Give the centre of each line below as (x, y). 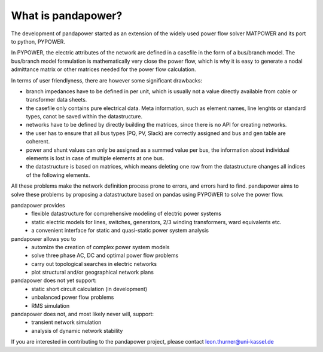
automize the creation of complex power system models (100, 247)
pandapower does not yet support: (54, 280)
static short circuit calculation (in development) (89, 289)
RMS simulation (51, 305)
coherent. (38, 142)
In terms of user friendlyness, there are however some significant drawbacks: (107, 80)
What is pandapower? (67, 16)
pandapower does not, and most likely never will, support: (83, 314)
